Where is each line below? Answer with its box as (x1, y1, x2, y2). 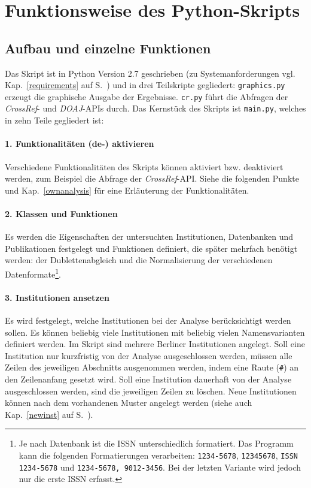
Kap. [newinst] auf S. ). (5, 408, 93, 420)
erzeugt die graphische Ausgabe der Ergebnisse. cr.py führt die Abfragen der (5, 90, 288, 103)
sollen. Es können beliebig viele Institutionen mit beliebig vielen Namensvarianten (5, 326, 305, 338)
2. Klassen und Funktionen (5, 207, 118, 219)
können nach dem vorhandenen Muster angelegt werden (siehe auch (5, 396, 252, 409)
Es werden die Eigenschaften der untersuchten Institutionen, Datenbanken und (5, 230, 294, 243)
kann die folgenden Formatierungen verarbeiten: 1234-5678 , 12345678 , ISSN (19, 448, 298, 461)
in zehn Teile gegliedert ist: (5, 114, 104, 126)
